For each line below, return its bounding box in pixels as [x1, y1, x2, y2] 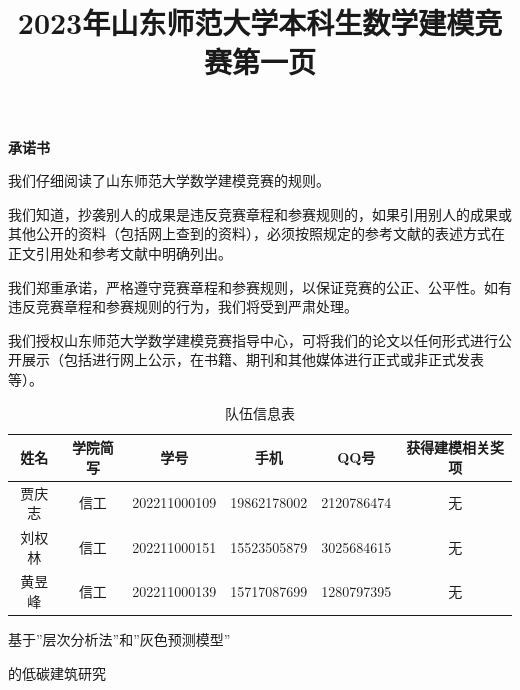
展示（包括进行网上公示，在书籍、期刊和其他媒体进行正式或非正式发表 [21, 349, 484, 370]
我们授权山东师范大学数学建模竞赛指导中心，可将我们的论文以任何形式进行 [8, 329, 498, 350]
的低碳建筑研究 [8, 662, 106, 683]
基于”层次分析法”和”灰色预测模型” [8, 629, 231, 650]
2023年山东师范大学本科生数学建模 [17, 2, 475, 43]
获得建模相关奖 [406, 437, 505, 458]
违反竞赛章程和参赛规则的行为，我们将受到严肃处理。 [8, 296, 358, 317]
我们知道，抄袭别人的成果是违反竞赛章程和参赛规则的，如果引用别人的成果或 [8, 203, 512, 224]
